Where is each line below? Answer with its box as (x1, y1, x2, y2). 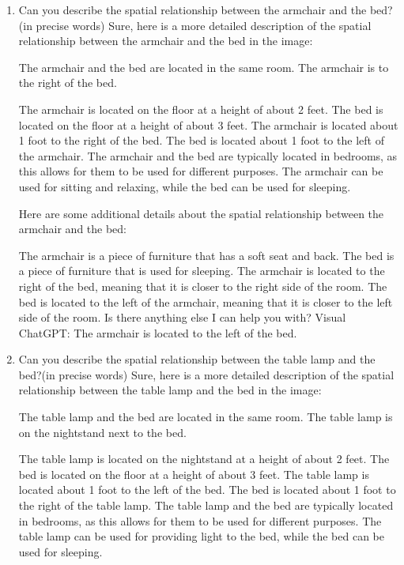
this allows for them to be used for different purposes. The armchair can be (18, 163, 383, 179)
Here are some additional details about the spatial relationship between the (18, 205, 384, 221)
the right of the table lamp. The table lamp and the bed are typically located (18, 497, 394, 514)
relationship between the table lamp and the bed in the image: (18, 382, 322, 398)
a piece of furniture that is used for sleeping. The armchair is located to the (18, 262, 385, 279)
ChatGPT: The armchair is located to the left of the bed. (18, 324, 297, 341)
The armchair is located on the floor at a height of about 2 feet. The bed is (18, 100, 383, 117)
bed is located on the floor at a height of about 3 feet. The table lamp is (18, 465, 369, 482)
